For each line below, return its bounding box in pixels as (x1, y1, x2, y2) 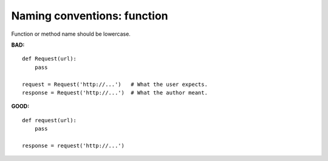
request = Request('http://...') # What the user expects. (22, 80, 208, 88)
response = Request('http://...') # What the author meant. (22, 89, 208, 96)
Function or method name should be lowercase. (11, 30, 131, 38)
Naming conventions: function (11, 9, 168, 22)
